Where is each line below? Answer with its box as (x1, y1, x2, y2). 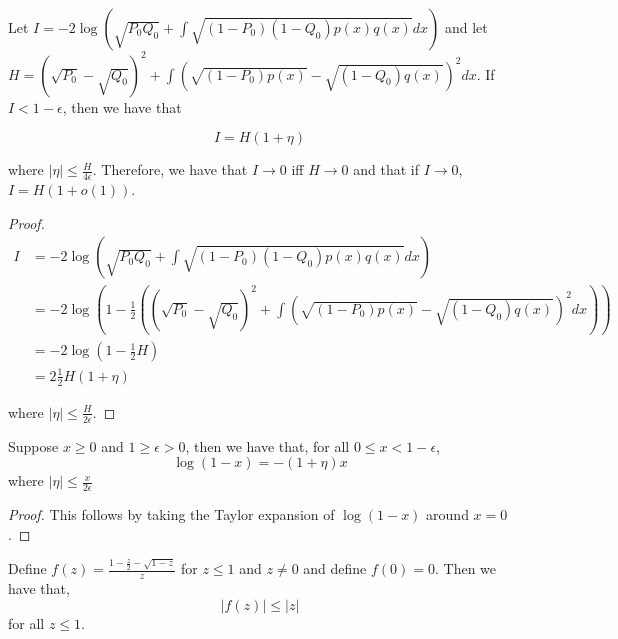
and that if (353, 159, 419, 180)
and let (444, 17, 488, 37)
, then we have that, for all (185, 435, 350, 456)
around (426, 503, 469, 524)
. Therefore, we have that (92, 159, 248, 180)
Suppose (8, 435, 59, 456)
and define (303, 558, 367, 579)
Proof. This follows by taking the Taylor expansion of (8, 503, 335, 524)
